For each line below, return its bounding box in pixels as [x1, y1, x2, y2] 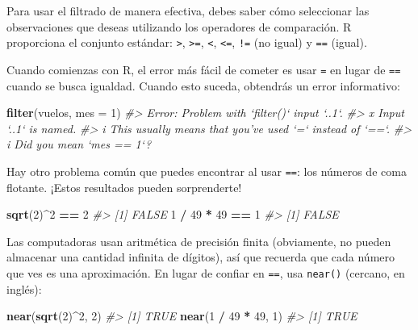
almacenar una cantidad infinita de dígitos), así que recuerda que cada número [6, 249, 395, 265]
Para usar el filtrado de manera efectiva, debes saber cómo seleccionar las [6, 2, 370, 19]
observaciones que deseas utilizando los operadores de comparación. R [6, 18, 352, 35]
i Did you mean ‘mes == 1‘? [6, 136, 152, 152]
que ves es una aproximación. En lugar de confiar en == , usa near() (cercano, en [6, 264, 405, 281]
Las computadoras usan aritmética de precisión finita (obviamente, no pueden [6, 232, 391, 249]
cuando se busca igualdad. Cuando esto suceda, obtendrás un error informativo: [6, 77, 400, 94]
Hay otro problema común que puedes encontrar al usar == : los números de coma [6, 162, 407, 179]
